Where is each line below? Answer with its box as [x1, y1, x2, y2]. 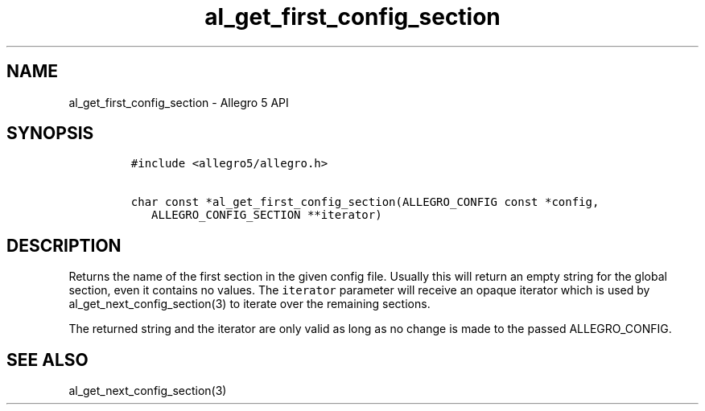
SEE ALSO [6, 349, 89, 370]
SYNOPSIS [6, 123, 94, 144]
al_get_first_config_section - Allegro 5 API [68, 95, 289, 109]
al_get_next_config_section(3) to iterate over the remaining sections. [68, 297, 431, 311]
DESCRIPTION [6, 235, 122, 256]
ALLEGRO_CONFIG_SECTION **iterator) [151, 208, 382, 222]
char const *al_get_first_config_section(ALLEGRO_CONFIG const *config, [130, 195, 600, 209]
